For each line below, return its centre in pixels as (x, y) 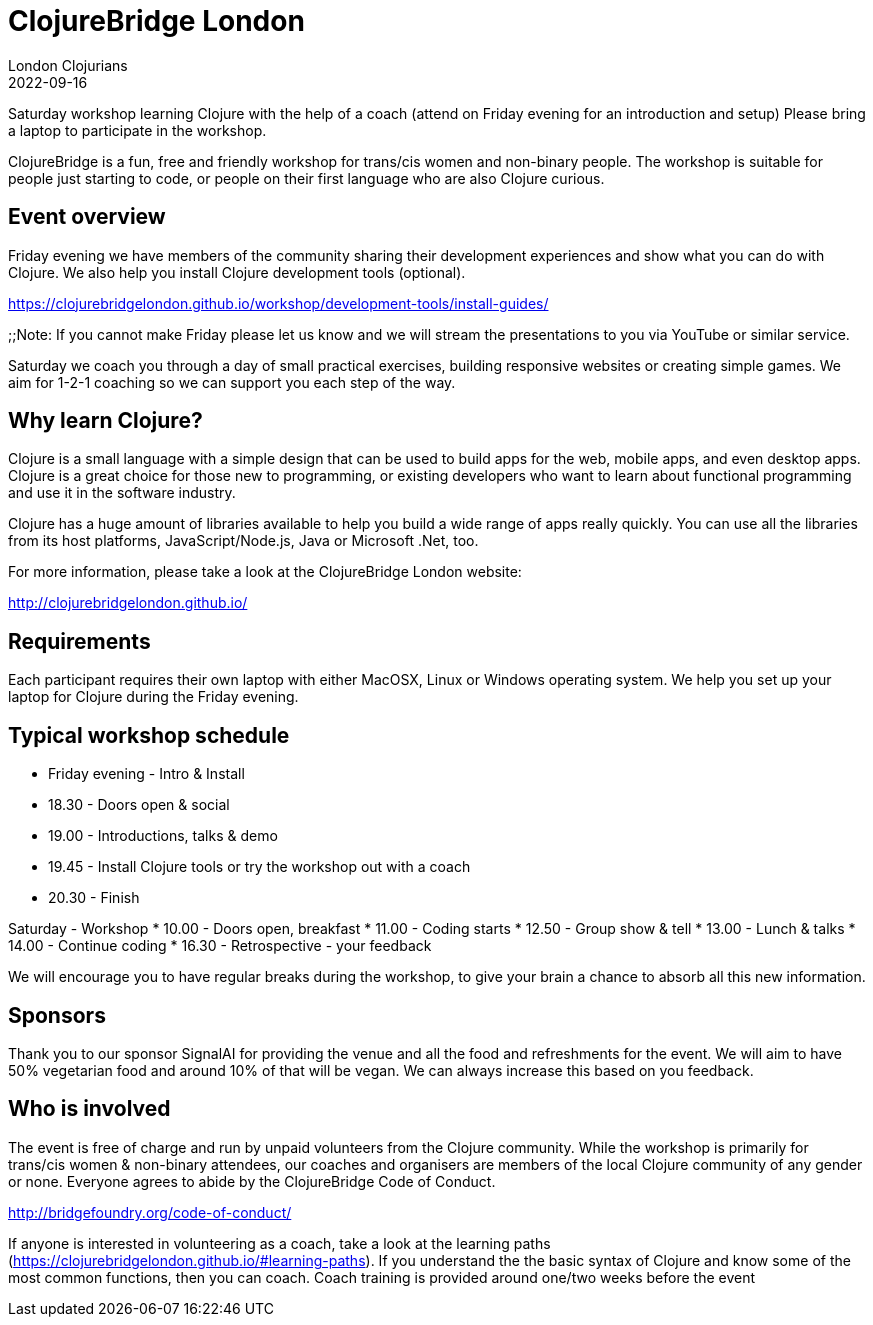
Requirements (79, 641)
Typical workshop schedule (149, 735)
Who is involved (89, 1109)
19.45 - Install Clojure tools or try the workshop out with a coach (259, 867)
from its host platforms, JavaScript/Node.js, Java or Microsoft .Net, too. (243, 541)
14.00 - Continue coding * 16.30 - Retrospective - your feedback (220, 946)
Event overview (87, 217)
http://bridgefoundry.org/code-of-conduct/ (150, 1212)
